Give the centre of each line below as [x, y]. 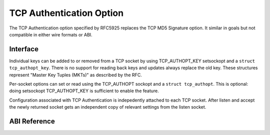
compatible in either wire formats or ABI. [51, 34]
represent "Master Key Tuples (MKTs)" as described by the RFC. [75, 75]
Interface [24, 49]
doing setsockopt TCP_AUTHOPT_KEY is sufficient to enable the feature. [84, 91]
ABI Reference [32, 121]
